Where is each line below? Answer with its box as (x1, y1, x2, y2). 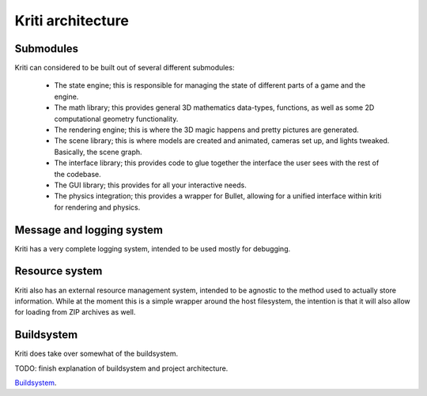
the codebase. (54, 169, 102, 179)
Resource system (14, 265, 103, 278)
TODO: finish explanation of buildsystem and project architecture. (14, 364, 229, 373)
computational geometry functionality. (54, 114, 179, 123)
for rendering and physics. (54, 202, 141, 212)
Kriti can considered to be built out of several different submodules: (14, 63, 235, 73)
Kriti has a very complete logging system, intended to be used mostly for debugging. (14, 243, 291, 253)
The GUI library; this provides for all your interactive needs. (54, 180, 247, 190)
